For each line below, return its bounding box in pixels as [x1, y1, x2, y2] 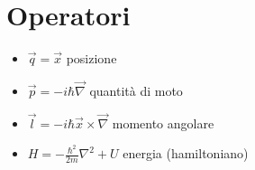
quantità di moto [89, 80, 183, 99]
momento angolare [112, 113, 214, 132]
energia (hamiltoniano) [123, 144, 249, 163]
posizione [66, 49, 117, 68]
